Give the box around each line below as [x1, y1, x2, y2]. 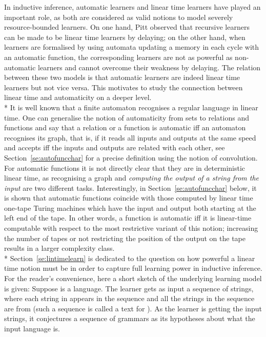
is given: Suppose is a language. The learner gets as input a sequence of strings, [4, 283, 254, 293]
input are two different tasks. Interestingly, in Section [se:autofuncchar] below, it [4, 182, 257, 193]
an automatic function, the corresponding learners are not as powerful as [4, 51, 233, 62]
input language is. [4, 323, 60, 333]
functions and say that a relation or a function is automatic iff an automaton [4, 122, 246, 133]
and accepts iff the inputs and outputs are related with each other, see [4, 142, 225, 153]
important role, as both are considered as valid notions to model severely [4, 11, 233, 22]
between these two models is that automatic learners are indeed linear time [4, 72, 240, 83]
